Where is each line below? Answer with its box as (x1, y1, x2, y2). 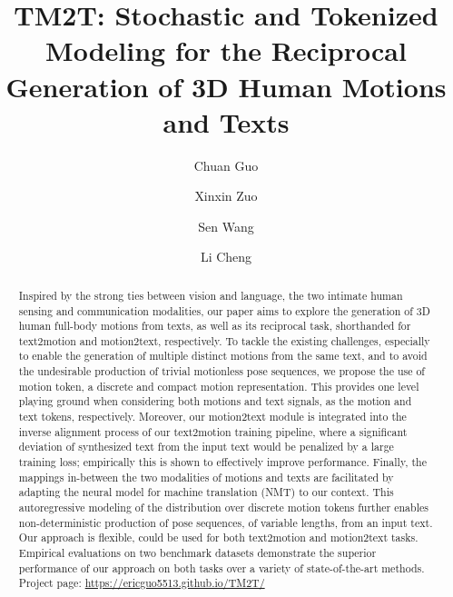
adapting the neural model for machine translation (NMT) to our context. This (18, 484, 394, 500)
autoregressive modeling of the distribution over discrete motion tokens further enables (18, 500, 428, 515)
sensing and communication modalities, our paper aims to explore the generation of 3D (18, 303, 430, 318)
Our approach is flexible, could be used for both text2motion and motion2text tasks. (18, 530, 419, 545)
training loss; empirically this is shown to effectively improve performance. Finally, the (18, 454, 428, 470)
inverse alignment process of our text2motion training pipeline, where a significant (18, 423, 408, 439)
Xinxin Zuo (194, 186, 258, 205)
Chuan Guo (193, 155, 259, 174)
